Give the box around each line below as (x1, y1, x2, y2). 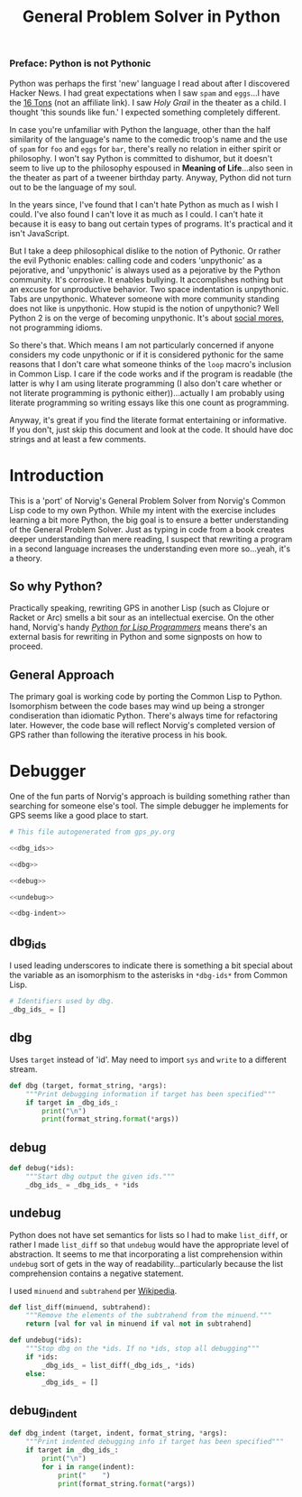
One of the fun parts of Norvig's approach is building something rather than (9, 791, 290, 802)
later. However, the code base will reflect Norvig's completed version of (9, 720, 276, 731)
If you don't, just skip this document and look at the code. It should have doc (9, 424, 294, 435)
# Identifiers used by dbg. (9, 997, 115, 1006)
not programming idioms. (9, 322, 104, 333)
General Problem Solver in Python (22, 6, 281, 27)
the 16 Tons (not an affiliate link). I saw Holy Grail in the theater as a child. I (9, 97, 287, 107)
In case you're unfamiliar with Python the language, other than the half (9, 124, 271, 134)
